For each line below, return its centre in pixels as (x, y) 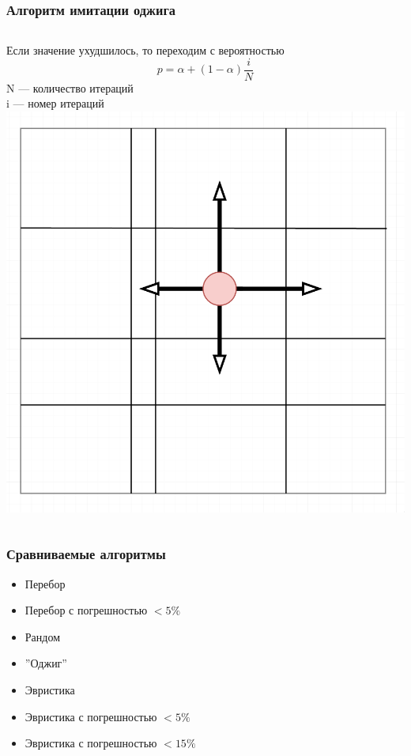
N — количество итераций (70, 87)
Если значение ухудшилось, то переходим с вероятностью (145, 50)
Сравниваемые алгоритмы (86, 554)
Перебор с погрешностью (86, 610)
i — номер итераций (55, 103)
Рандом (43, 636)
